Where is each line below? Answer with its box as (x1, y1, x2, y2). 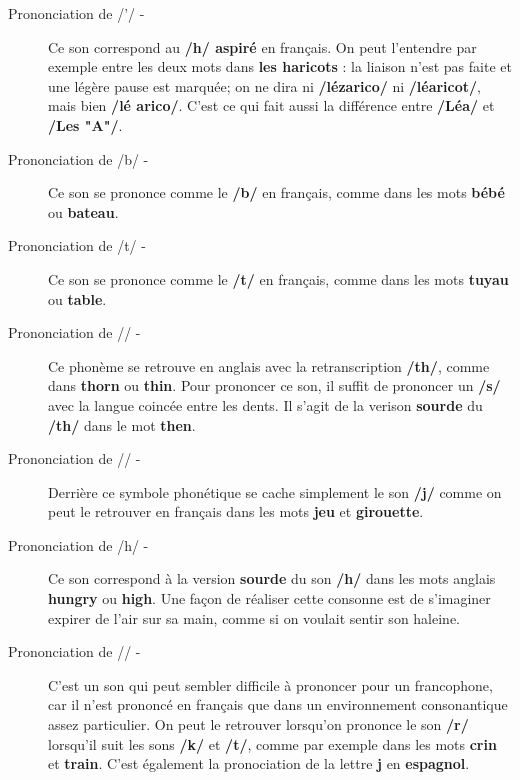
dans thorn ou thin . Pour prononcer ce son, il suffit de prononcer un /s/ (48, 375, 501, 396)
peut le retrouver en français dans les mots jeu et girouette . (48, 501, 424, 522)
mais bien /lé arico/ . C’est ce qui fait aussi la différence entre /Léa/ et (48, 95, 495, 116)
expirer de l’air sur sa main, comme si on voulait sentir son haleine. (48, 607, 461, 628)
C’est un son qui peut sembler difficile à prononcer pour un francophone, (48, 674, 493, 695)
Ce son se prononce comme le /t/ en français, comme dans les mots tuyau (48, 268, 509, 289)
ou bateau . (48, 201, 119, 222)
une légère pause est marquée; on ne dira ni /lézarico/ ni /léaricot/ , (48, 75, 482, 96)
